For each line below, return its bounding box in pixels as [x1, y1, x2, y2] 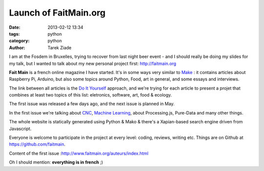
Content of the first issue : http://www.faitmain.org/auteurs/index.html [9, 150, 149, 156]
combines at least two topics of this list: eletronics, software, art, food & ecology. [9, 92, 172, 98]
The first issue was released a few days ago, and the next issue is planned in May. [9, 101, 175, 107]
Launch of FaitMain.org [9, 7, 106, 18]
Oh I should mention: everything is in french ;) [9, 159, 103, 165]
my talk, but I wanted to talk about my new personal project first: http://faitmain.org [9, 60, 176, 66]
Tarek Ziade [47, 44, 72, 51]
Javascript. [9, 126, 32, 132]
